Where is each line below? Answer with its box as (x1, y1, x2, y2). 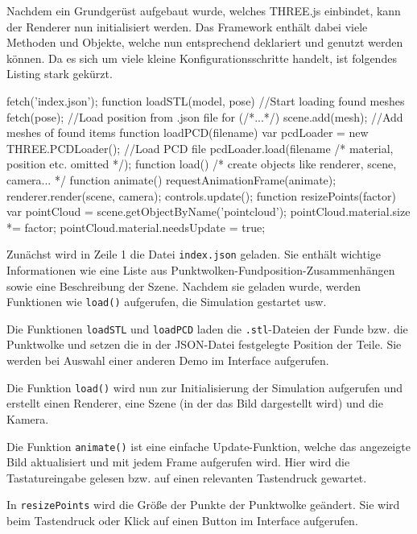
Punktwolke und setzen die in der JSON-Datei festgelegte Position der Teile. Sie (6, 336, 402, 353)
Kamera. (6, 410, 49, 427)
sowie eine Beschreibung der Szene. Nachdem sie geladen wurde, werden (6, 277, 361, 294)
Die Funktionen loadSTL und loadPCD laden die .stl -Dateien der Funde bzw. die (6, 320, 408, 337)
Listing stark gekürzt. (6, 65, 113, 82)
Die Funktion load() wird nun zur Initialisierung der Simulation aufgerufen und (6, 379, 403, 395)
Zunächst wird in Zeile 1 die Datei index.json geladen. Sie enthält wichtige (6, 246, 382, 263)
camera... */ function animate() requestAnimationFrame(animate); (6, 171, 336, 188)
